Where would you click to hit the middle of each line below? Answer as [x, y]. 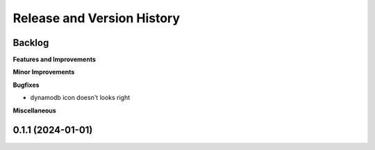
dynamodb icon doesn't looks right [80, 98]
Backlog [31, 43]
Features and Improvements [55, 60]
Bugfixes [26, 85]
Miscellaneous [35, 110]
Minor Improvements [44, 72]
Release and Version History [97, 18]
